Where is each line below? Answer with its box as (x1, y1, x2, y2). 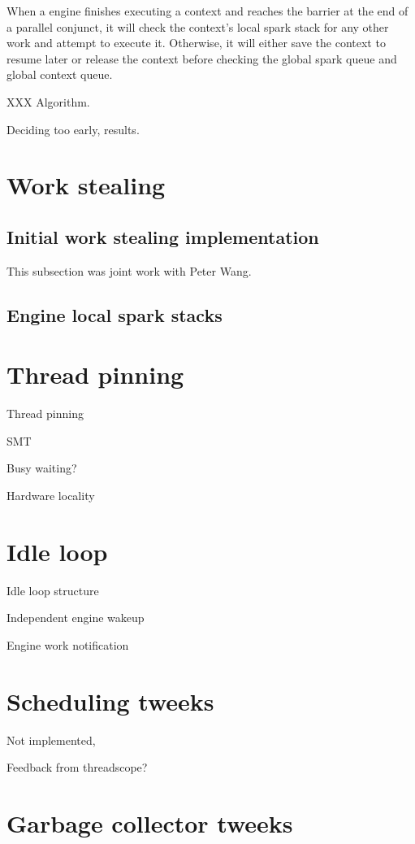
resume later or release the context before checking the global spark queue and (6, 50, 397, 67)
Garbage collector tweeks (6, 807, 293, 840)
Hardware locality (6, 487, 95, 504)
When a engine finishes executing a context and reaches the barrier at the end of (6, 2, 409, 19)
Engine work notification (6, 636, 129, 653)
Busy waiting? (6, 459, 77, 476)
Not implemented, (6, 731, 96, 748)
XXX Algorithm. (6, 93, 90, 110)
